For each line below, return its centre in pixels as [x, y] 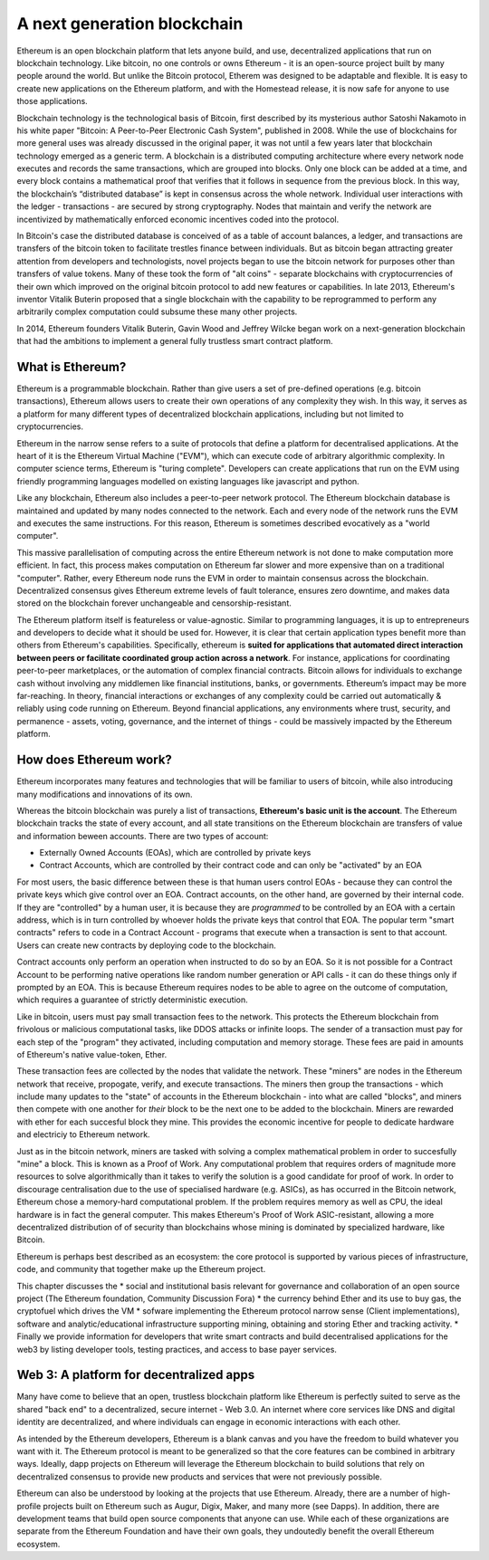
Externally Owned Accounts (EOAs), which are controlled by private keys [175, 853]
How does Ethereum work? [94, 760]
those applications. [52, 101]
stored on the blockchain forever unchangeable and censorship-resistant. [154, 603]
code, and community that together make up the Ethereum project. [141, 1269]
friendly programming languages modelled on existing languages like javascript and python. [188, 481]
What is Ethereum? [72, 367]
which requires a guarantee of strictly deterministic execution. [132, 1000]
